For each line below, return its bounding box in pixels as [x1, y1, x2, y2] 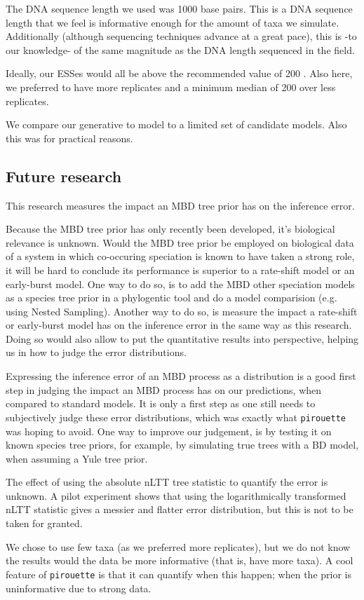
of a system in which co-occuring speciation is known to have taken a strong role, [6, 249, 355, 264]
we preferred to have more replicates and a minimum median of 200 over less [6, 79, 336, 94]
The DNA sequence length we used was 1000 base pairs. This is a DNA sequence [6, 1, 353, 15]
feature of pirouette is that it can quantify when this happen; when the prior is [6, 566, 351, 581]
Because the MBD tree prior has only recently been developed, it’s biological [6, 221, 335, 236]
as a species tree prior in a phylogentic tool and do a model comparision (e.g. [6, 290, 337, 305]
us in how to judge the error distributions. [6, 345, 187, 360]
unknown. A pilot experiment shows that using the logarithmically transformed [6, 488, 346, 503]
